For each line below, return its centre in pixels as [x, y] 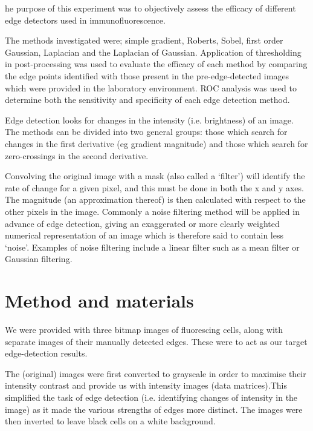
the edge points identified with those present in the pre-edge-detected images [147, 75]
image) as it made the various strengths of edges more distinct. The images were [154, 409]
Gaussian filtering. [39, 259]
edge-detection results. [46, 353]
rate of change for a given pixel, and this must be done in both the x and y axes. [154, 187]
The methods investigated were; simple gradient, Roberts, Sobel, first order [144, 40]
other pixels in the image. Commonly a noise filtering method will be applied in [152, 211]
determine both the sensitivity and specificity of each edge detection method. [147, 100]
